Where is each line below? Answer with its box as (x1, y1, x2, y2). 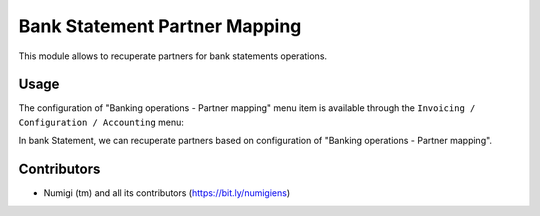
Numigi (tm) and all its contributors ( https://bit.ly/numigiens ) (43, 187, 291, 199)
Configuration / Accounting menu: (18, 116, 185, 128)
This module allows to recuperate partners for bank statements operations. (18, 50, 328, 62)
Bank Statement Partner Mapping (18, 15, 302, 37)
